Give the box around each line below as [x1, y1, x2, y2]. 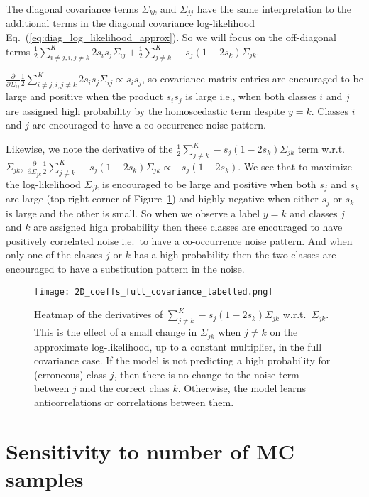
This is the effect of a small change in [34, 324, 197, 339]
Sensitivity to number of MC [6, 436, 295, 465]
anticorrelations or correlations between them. [34, 394, 234, 409]
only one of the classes [6, 247, 103, 262]
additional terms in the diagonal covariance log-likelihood [6, 16, 255, 31]
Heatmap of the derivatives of [34, 307, 163, 322]
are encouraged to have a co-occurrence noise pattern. [32, 117, 266, 132]
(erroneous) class [34, 366, 107, 381]
